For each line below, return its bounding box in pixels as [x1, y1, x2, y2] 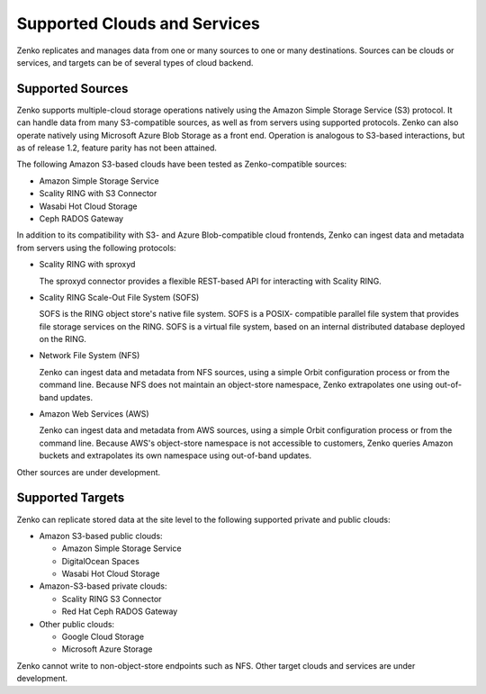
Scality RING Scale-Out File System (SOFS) [39, 292, 200, 302]
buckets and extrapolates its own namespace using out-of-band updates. [39, 450, 312, 461]
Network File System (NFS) [39, 350, 140, 361]
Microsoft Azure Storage [61, 644, 153, 654]
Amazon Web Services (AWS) [39, 409, 149, 419]
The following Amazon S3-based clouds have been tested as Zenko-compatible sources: [16, 158, 347, 170]
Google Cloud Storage [61, 631, 144, 643]
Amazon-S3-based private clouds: [39, 581, 167, 591]
